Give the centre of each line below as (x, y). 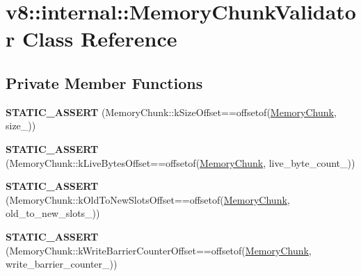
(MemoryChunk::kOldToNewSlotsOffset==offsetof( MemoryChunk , (148, 199)
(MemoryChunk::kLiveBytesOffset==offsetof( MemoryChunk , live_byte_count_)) (180, 162)
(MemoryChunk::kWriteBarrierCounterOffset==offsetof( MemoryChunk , (159, 250)
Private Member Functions (104, 82)
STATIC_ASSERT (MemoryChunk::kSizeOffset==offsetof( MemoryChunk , (171, 112)
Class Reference (99, 39)
